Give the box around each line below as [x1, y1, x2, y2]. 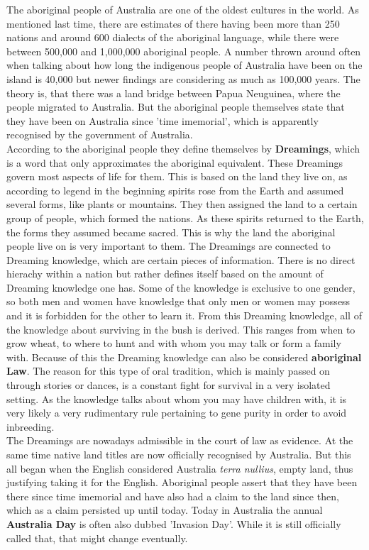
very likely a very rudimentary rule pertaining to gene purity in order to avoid [6, 405, 347, 420]
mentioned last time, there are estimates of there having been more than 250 [6, 16, 340, 31]
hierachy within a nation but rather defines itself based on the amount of [6, 266, 324, 281]
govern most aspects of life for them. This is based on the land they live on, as [6, 169, 348, 184]
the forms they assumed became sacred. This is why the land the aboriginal [6, 224, 336, 239]
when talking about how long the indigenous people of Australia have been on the [6, 57, 363, 72]
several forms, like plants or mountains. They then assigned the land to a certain [6, 197, 358, 211]
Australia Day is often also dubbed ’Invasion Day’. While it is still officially [6, 516, 341, 531]
